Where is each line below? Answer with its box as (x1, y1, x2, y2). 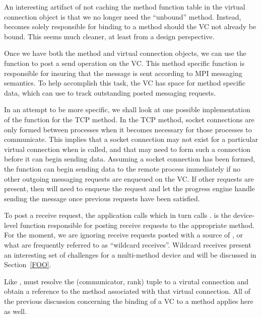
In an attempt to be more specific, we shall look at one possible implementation (4, 104, 250, 115)
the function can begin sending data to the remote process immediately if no (4, 163, 240, 174)
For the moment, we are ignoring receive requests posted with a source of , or (4, 229, 243, 240)
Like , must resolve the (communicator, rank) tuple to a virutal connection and (4, 276, 249, 286)
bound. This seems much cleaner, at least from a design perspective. (4, 31, 215, 41)
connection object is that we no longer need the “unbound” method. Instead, (4, 11, 241, 22)
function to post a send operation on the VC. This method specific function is (4, 57, 245, 68)
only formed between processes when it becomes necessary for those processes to (4, 124, 252, 134)
